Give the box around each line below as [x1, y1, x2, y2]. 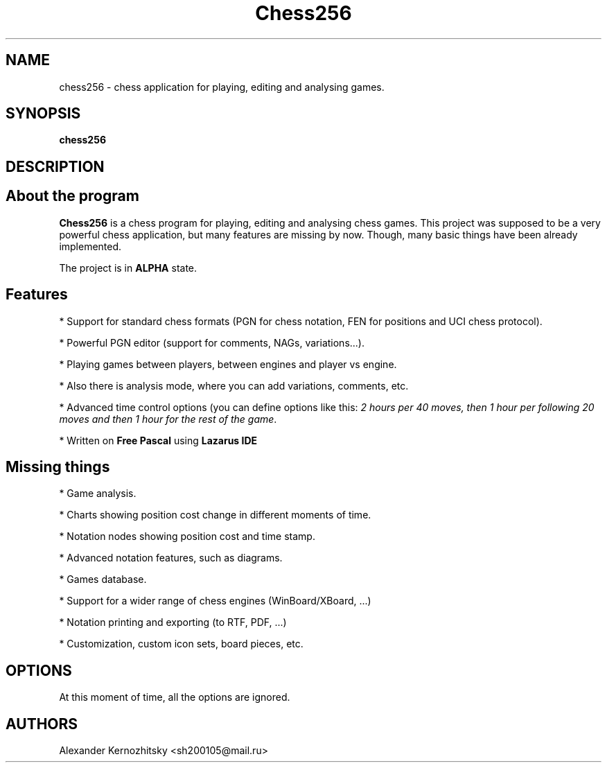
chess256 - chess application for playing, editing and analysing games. [59, 80, 385, 93]
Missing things [6, 457, 110, 475]
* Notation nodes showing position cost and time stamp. [59, 530, 315, 543]
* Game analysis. [59, 487, 137, 500]
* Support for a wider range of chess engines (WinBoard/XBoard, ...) [59, 595, 371, 607]
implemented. [59, 240, 122, 252]
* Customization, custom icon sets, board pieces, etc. [59, 638, 303, 650]
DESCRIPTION [6, 157, 105, 175]
